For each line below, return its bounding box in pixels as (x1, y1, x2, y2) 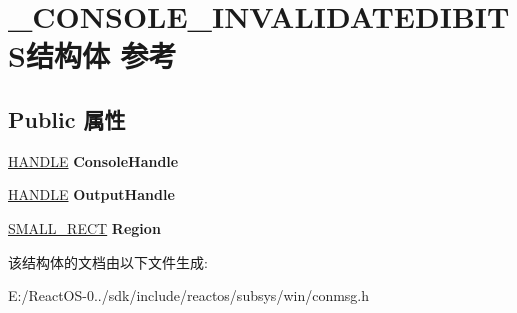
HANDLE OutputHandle (8, 184, 175, 205)
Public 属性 (8, 103, 126, 134)
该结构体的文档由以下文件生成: (8, 251, 208, 272)
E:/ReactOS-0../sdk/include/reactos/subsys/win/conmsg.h (8, 285, 370, 306)
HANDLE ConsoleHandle (8, 150, 179, 171)
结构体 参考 (25, 35, 177, 76)
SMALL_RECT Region (8, 217, 161, 238)
